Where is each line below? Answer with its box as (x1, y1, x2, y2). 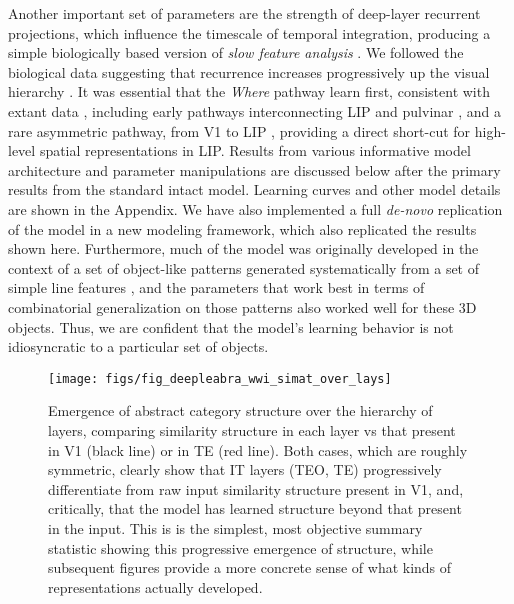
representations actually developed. (48, 576, 263, 597)
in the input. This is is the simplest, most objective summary (48, 517, 423, 538)
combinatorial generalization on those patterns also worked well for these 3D (8, 296, 477, 317)
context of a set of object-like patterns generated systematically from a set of (8, 257, 480, 278)
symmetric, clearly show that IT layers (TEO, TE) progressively (48, 459, 442, 480)
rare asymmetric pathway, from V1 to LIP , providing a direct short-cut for (8, 120, 471, 141)
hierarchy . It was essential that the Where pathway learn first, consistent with (8, 81, 490, 102)
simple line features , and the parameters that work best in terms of (8, 277, 425, 298)
